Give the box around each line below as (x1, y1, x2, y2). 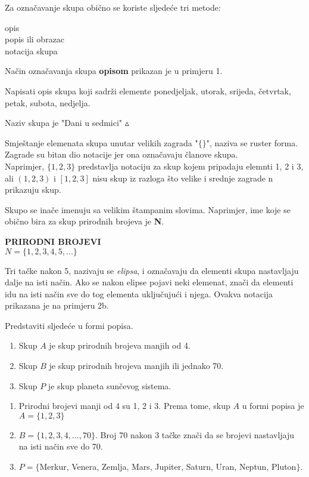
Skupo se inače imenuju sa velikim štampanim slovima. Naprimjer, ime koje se (5, 203, 291, 216)
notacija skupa (5, 44, 58, 57)
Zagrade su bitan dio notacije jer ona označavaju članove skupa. (5, 148, 238, 161)
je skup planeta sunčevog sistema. (48, 379, 171, 392)
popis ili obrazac (5, 33, 65, 45)
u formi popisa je (242, 399, 304, 412)
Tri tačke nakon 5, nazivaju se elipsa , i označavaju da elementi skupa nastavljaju (5, 264, 299, 276)
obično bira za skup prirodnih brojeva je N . (5, 215, 164, 227)
